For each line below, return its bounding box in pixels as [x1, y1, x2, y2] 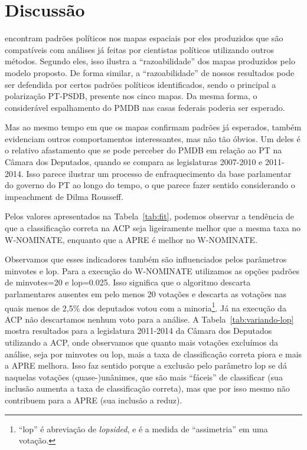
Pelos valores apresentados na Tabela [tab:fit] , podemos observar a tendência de [5, 210, 295, 222]
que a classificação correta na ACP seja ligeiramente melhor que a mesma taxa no [5, 222, 301, 234]
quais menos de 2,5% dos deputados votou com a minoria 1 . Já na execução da [5, 300, 286, 314]
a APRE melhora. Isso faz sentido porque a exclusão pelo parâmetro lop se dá [5, 359, 287, 372]
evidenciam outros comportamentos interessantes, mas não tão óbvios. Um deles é [5, 132, 301, 144]
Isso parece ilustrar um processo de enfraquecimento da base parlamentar [26, 167, 292, 179]
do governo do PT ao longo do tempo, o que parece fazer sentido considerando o [5, 179, 295, 191]
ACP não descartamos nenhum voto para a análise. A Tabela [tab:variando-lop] [5, 313, 294, 325]
